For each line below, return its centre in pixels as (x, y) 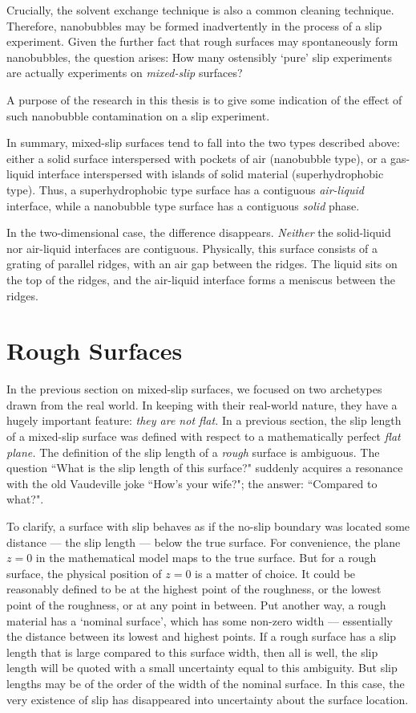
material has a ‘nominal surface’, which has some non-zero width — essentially (200, 620)
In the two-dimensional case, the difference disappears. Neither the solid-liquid (199, 232)
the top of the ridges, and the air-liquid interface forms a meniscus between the (201, 279)
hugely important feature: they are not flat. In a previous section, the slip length (204, 420)
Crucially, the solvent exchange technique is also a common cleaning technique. (200, 10)
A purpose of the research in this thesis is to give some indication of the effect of (204, 99)
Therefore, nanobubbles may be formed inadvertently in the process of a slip (194, 25)
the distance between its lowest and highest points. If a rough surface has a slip (201, 636)
